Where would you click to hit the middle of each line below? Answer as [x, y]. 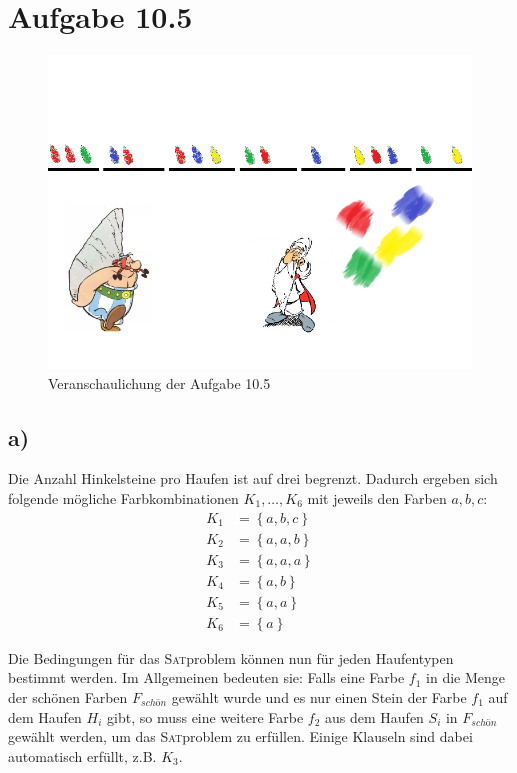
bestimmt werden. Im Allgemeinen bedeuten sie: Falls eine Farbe [206, 677]
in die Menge [466, 677]
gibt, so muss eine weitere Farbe [205, 716]
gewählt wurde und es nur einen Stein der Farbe [319, 696]
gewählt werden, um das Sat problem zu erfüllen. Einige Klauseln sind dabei [240, 736]
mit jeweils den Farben [377, 497]
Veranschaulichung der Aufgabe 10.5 [159, 382]
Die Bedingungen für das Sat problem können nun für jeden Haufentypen [231, 657]
